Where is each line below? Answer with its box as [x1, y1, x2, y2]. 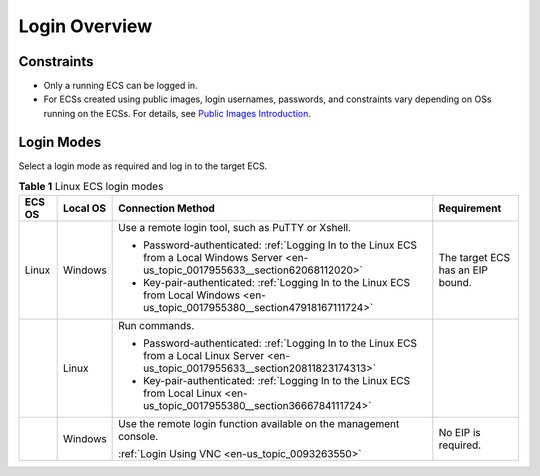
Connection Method [118, 201, 215, 215]
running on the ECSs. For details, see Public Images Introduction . [43, 107, 312, 119]
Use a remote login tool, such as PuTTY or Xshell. [118, 220, 352, 234]
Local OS [62, 201, 107, 215]
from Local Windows [143, 288, 240, 302]
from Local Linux [143, 386, 222, 400]
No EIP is [438, 425, 482, 439]
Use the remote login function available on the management [118, 416, 400, 430]
